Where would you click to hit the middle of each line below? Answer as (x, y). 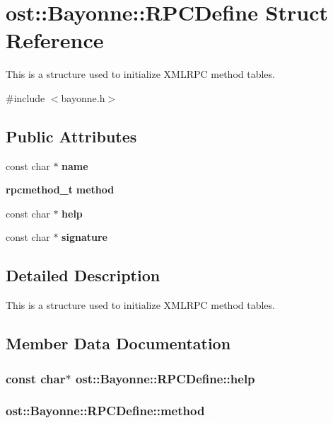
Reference (55, 40)
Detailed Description (83, 275)
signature (84, 237)
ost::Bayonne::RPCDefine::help (165, 378)
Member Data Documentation (118, 343)
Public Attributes (71, 136)
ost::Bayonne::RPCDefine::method (105, 411)
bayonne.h (83, 97)
